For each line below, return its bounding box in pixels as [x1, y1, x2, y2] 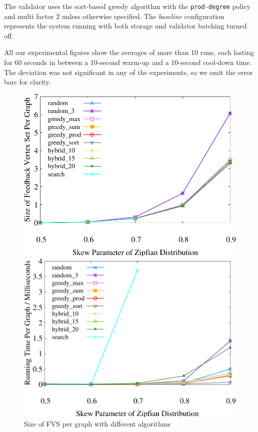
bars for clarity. [4, 76, 51, 87]
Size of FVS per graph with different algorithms [24, 418, 170, 429]
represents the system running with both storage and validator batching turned [4, 20, 247, 31]
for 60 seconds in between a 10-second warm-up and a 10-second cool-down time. [4, 57, 252, 67]
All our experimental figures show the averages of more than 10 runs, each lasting [4, 47, 254, 57]
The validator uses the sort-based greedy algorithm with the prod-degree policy [4, 1, 250, 11]
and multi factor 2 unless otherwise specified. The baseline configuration [4, 10, 224, 21]
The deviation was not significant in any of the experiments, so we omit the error [4, 66, 253, 77]
